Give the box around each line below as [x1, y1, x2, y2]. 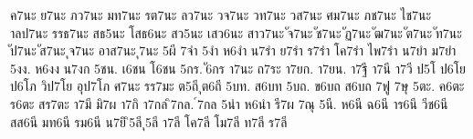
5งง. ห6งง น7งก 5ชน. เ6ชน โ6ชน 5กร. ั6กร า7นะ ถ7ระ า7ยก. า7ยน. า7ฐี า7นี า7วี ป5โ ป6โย [10, 58, 466, 77]
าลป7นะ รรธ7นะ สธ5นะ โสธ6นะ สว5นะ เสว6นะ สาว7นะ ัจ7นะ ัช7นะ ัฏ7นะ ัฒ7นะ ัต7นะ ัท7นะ [10, 23, 462, 42]
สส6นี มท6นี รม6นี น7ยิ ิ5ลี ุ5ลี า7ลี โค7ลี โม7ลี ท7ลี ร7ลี [10, 112, 288, 131]
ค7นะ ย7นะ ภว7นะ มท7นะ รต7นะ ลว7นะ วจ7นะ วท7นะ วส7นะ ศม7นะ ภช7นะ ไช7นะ [10, 5, 432, 24]
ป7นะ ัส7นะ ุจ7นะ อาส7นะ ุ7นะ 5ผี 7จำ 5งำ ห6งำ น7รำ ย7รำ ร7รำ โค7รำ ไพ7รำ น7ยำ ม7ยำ [10, 41, 457, 60]
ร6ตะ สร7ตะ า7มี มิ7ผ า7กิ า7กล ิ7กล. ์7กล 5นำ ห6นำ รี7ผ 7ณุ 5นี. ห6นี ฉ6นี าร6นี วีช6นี [10, 94, 448, 113]
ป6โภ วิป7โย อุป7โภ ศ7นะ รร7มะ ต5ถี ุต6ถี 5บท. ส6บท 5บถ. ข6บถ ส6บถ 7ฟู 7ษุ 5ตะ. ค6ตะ [10, 76, 465, 95]
